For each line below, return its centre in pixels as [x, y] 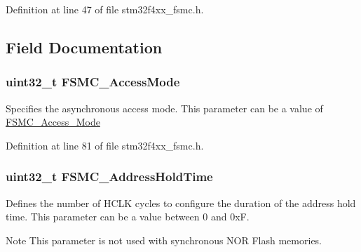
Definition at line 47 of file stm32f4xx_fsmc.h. [105, 9]
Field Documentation [84, 47]
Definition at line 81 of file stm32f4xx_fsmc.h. [105, 145]
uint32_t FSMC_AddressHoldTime [109, 177]
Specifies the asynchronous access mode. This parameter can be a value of [164, 108]
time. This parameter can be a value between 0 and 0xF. [128, 217]
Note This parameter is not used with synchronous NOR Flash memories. [164, 240]
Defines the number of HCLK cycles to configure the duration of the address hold [181, 203]
